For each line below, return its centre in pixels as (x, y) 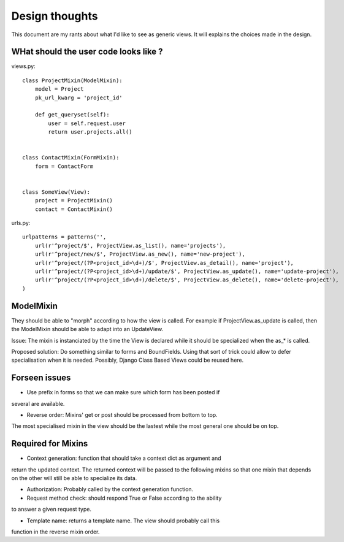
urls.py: (21, 223)
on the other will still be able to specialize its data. (74, 478)
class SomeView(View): (56, 192)
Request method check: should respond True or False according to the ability (124, 498)
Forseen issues (41, 378)
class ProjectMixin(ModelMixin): (72, 80)
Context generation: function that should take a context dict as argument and (124, 458)
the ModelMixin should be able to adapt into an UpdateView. (87, 329)
